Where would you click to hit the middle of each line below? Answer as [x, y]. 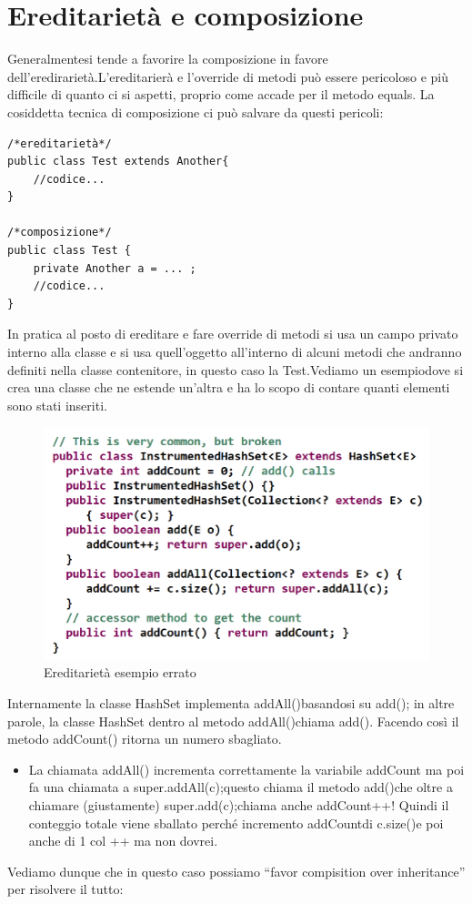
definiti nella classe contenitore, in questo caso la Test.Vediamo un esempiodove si [236, 369]
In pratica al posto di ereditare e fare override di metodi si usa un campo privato [233, 334]
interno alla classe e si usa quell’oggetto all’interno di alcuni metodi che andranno [235, 352]
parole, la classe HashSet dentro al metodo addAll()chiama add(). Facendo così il [233, 721]
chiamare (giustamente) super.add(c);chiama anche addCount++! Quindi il [239, 805]
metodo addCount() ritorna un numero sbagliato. [145, 739]
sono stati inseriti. [57, 405]
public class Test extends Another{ [118, 162]
